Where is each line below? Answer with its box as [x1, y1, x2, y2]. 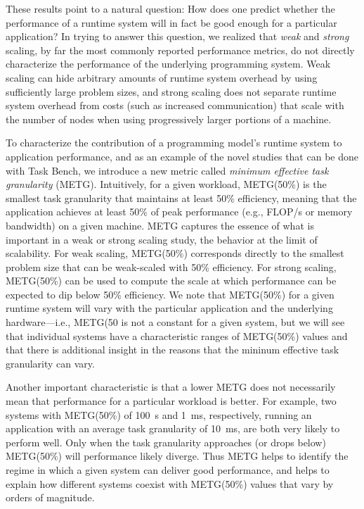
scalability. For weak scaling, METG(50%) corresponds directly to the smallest [6, 246, 344, 260]
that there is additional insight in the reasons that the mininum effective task [6, 342, 339, 357]
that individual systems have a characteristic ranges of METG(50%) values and [6, 328, 348, 343]
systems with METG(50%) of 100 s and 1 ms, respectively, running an [6, 407, 312, 422]
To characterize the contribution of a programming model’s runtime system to [6, 135, 342, 150]
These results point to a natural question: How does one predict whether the [6, 1, 335, 15]
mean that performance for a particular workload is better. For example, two [6, 394, 337, 408]
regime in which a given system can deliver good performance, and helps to [6, 463, 330, 477]
